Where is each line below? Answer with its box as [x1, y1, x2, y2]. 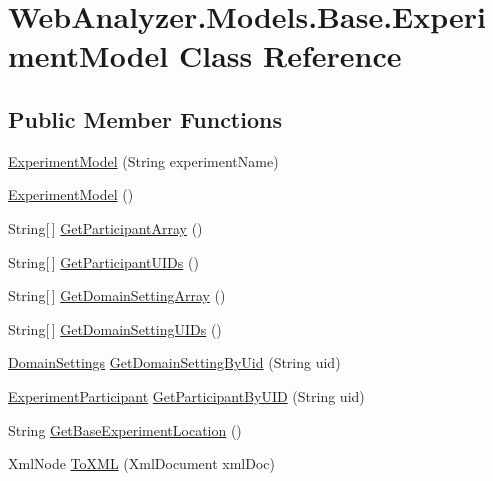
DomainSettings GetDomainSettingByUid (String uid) [8, 352, 341, 373]
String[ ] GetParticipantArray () [8, 217, 203, 238]
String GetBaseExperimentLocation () [8, 419, 242, 440]
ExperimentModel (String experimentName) [8, 150, 279, 171]
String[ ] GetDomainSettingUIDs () [8, 318, 222, 339]
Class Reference [178, 35, 402, 76]
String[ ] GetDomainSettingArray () [8, 285, 226, 306]
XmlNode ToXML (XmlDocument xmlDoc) [8, 453, 275, 474]
